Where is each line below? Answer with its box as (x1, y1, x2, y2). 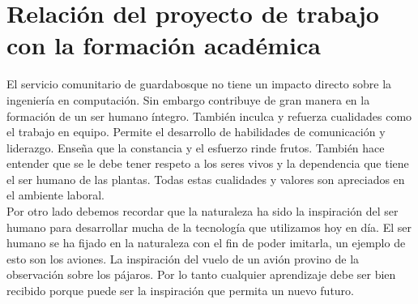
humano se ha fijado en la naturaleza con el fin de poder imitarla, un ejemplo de (6, 234, 406, 251)
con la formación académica (6, 28, 321, 62)
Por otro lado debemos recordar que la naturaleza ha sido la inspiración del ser (6, 203, 399, 220)
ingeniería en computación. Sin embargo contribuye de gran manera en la (6, 91, 370, 108)
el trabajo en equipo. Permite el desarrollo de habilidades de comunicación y (6, 123, 386, 140)
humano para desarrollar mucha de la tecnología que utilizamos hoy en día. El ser (6, 218, 412, 235)
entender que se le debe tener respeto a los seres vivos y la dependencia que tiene (6, 155, 409, 172)
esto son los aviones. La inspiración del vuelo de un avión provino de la (6, 250, 360, 267)
